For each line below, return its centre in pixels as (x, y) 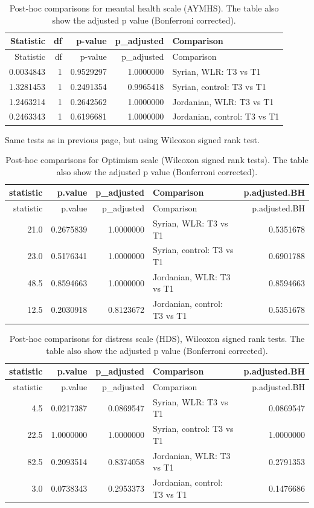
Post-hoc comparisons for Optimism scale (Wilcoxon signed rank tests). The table (157, 160)
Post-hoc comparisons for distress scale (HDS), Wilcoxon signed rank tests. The (157, 338)
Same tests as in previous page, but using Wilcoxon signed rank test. (132, 139)
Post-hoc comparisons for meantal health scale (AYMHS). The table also (144, 8)
